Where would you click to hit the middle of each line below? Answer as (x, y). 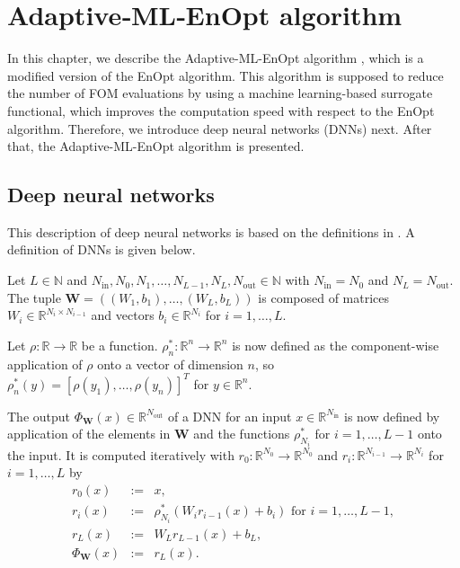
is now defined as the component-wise (336, 345)
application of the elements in (89, 434)
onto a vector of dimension (170, 364)
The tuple (34, 297)
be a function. (119, 345)
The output (39, 416)
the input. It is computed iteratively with (121, 454)
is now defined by (392, 416)
